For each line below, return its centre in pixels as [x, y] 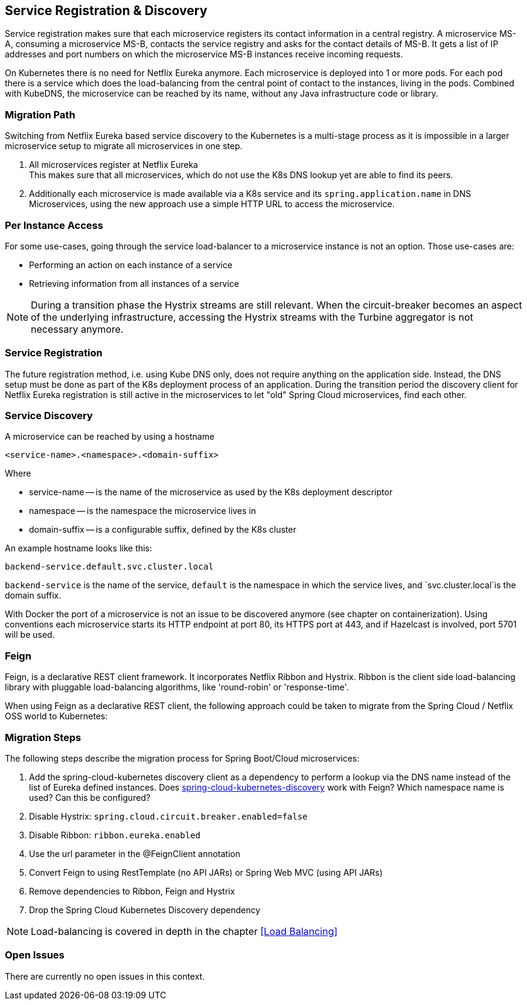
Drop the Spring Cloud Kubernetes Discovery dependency [145, 910]
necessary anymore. [77, 329]
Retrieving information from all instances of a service [134, 283]
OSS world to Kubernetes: [56, 716]
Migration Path [40, 114]
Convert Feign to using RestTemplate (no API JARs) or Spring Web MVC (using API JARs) [206, 872]
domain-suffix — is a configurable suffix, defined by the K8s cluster [163, 530]
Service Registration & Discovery [106, 11]
